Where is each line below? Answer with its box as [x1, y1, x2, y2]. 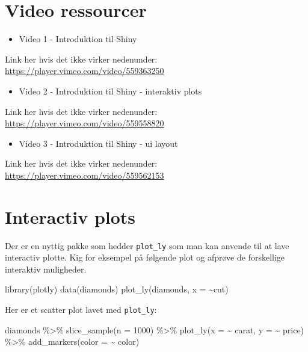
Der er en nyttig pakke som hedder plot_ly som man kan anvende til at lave [5, 239, 289, 252]
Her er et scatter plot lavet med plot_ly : [5, 303, 157, 316]
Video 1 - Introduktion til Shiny [19, 32, 137, 45]
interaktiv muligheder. [5, 262, 87, 275]
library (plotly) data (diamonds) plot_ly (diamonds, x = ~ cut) [5, 283, 229, 295]
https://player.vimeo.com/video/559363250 [5, 64, 164, 77]
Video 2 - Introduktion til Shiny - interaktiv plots [19, 84, 202, 97]
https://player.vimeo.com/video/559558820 [5, 117, 164, 129]
